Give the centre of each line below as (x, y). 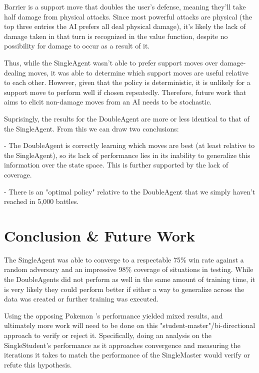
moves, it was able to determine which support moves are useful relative (138, 72)
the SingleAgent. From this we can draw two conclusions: (91, 128)
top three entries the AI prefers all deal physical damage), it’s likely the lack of (125, 26)
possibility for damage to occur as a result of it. (77, 46)
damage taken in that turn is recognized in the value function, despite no (116, 36)
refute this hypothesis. (38, 364)
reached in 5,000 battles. (41, 201)
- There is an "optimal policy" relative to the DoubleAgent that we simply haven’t (130, 191)
